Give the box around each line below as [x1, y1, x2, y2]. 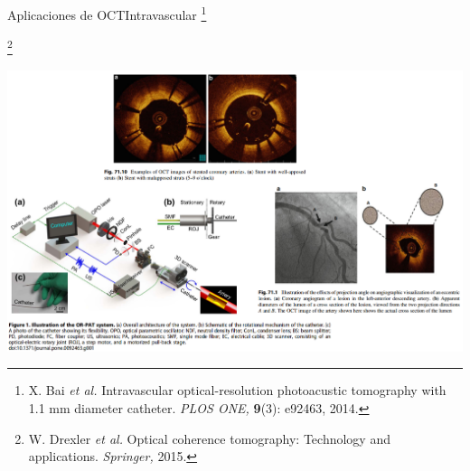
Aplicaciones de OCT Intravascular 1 [7, 3, 207, 24]
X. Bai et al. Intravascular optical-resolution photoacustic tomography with [28, 381, 446, 400]
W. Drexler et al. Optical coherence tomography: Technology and [28, 429, 390, 447]
